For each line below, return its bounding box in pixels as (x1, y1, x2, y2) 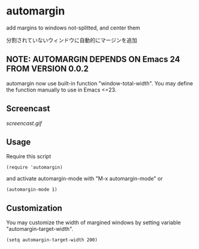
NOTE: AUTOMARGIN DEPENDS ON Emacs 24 (6, 54, 180, 64)
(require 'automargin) (6, 164, 63, 171)
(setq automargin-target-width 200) (6, 237, 98, 243)
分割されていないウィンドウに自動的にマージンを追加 (6, 36, 138, 43)
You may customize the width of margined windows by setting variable (6, 219, 181, 226)
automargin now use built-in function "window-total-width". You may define (6, 79, 194, 87)
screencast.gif (6, 119, 42, 127)
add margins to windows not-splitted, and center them (6, 24, 141, 31)
